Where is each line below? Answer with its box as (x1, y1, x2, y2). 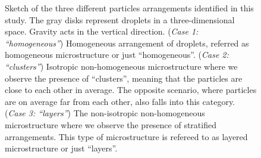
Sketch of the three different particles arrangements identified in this (5, 2, 254, 14)
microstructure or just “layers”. (5, 142, 118, 154)
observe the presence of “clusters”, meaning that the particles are (5, 72, 243, 84)
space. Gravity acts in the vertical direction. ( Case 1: (5, 25, 199, 38)
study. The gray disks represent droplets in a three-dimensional (5, 13, 235, 26)
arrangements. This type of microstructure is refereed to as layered (5, 130, 248, 142)
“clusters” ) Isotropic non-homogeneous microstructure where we (5, 60, 238, 72)
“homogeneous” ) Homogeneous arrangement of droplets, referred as (5, 36, 249, 49)
